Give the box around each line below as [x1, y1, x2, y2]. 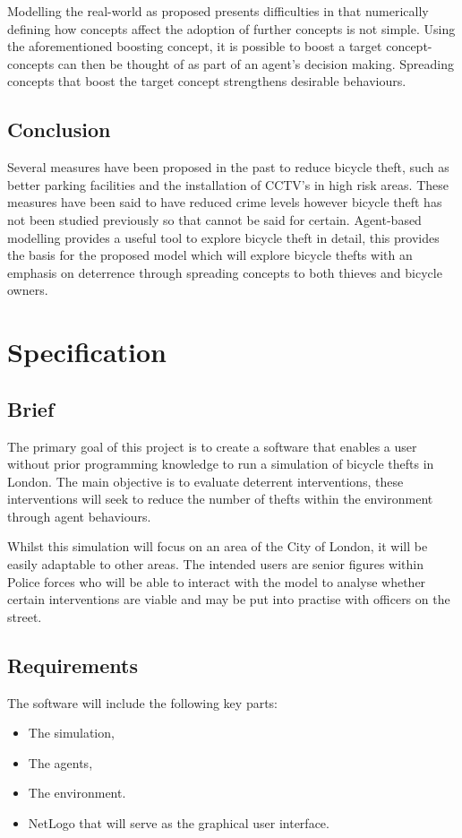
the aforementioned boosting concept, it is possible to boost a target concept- [7, 37, 432, 56]
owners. [7, 281, 48, 299]
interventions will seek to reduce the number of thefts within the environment [7, 489, 433, 508]
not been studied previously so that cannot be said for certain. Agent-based [7, 210, 422, 229]
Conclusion [7, 116, 111, 143]
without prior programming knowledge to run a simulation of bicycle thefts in [7, 454, 434, 473]
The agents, [28, 753, 93, 772]
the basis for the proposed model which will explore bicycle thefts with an [7, 246, 413, 264]
